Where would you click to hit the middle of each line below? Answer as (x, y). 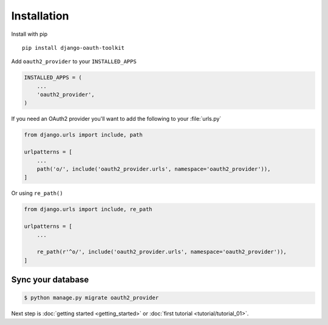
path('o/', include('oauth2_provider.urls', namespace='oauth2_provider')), (154, 169)
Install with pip (29, 34)
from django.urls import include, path (83, 135)
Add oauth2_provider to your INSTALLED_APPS (74, 61)
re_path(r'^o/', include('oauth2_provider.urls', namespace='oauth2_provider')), (162, 252)
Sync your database (50, 280)
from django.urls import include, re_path (88, 209)
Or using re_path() (37, 193)
